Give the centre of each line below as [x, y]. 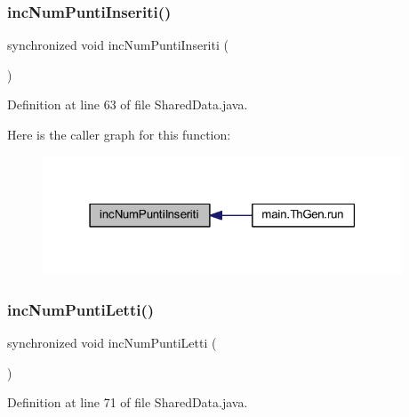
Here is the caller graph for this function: [119, 134]
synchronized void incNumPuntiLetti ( [112, 342]
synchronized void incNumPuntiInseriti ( [118, 45]
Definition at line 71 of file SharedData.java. [128, 402]
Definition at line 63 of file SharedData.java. [128, 104]
